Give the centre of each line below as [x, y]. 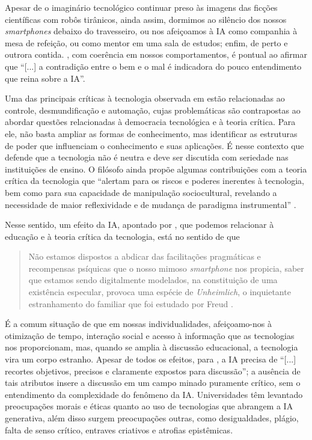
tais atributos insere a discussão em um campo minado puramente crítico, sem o [153, 383]
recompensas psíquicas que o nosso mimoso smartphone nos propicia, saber [166, 268]
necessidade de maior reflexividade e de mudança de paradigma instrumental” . [151, 204]
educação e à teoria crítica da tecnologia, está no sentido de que [122, 236]
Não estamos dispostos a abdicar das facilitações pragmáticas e [145, 256]
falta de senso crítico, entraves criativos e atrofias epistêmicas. [119, 429]
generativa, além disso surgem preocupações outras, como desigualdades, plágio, [152, 418]
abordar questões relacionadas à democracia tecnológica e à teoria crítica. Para [150, 122]
